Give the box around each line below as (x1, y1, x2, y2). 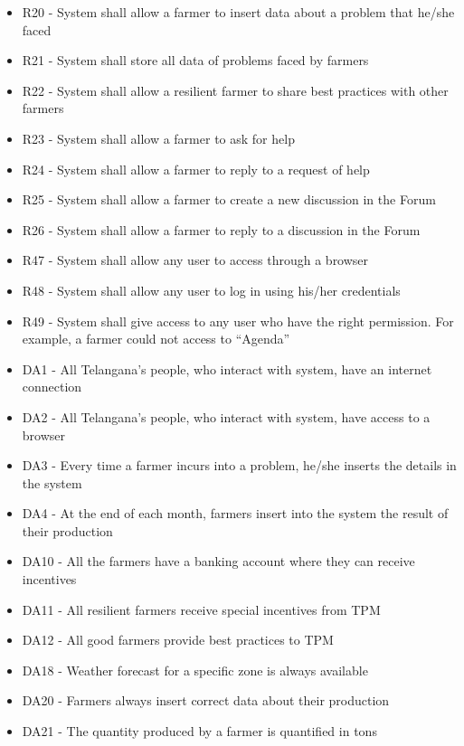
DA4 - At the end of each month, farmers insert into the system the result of (22, 504, 449, 523)
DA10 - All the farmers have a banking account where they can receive (22, 552, 415, 571)
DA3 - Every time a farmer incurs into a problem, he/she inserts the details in (22, 456, 457, 475)
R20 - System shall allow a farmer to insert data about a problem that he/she (22, 3, 455, 21)
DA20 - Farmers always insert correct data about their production (22, 691, 390, 710)
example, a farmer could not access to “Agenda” (22, 329, 290, 348)
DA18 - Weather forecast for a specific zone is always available (22, 660, 368, 679)
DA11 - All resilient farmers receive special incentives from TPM (22, 600, 381, 619)
